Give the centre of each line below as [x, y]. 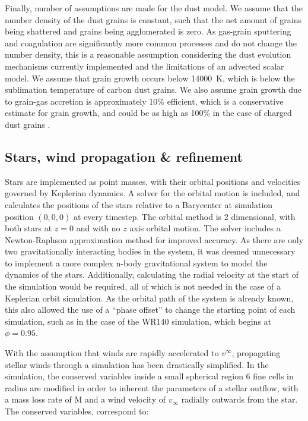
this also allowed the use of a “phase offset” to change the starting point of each [150, 310]
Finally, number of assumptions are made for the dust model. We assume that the [154, 8]
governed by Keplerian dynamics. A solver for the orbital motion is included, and [153, 193]
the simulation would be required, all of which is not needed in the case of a [143, 286]
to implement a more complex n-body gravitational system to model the [136, 263]
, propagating [256, 353]
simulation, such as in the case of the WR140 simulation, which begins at [138, 321]
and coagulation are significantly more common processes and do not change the [151, 43]
